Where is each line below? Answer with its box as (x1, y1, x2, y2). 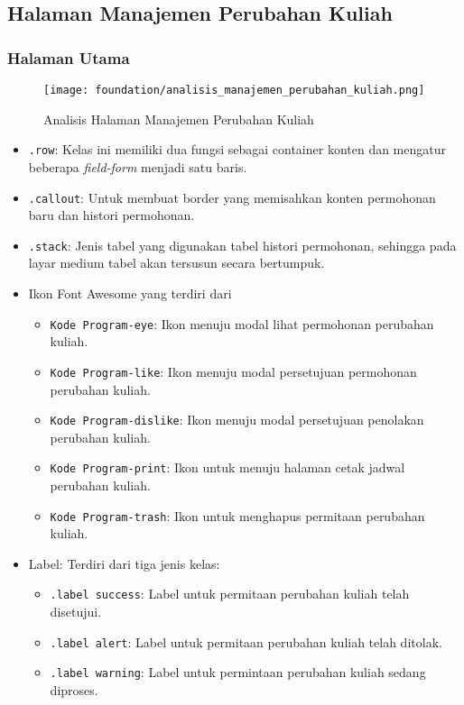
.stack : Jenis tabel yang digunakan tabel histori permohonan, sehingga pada (28, 235, 457, 254)
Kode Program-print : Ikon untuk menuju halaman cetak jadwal (50, 458, 405, 477)
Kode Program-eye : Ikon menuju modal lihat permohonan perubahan (50, 314, 434, 333)
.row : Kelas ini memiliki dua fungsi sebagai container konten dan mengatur (28, 140, 446, 159)
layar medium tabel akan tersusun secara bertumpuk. (28, 253, 325, 272)
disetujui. (50, 602, 102, 621)
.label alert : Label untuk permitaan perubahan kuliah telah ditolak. (50, 632, 442, 651)
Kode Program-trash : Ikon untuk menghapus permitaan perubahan (50, 506, 425, 525)
